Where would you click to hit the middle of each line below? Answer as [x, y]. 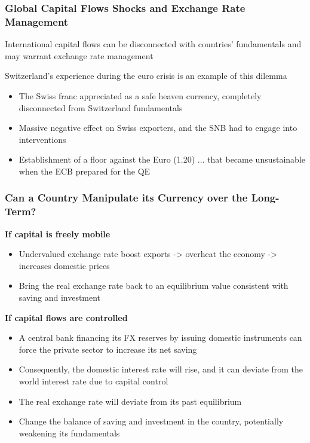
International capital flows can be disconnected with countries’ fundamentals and [153, 44]
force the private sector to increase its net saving [108, 349]
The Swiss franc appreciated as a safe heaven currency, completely [140, 95]
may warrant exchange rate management [79, 55]
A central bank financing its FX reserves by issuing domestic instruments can [160, 337]
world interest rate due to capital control [93, 381]
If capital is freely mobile [58, 233]
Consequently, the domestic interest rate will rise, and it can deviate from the [161, 369]
